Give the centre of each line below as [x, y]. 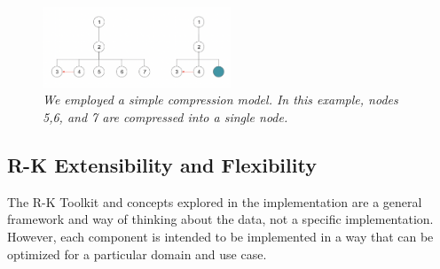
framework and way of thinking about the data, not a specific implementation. [220, 219]
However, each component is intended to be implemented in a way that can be [220, 236]
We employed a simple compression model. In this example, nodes [220, 100]
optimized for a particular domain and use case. [137, 254]
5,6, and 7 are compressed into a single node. [165, 116]
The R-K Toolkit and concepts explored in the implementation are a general [215, 201]
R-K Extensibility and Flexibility [162, 164]
